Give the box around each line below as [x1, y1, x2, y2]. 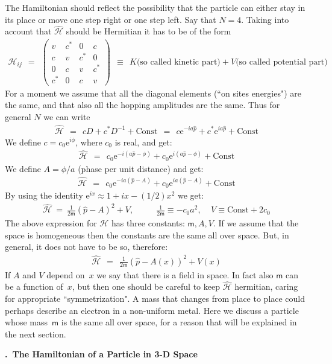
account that [5, 25, 52, 37]
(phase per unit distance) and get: [78, 162, 204, 174]
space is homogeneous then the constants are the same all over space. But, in [5, 228, 289, 241]
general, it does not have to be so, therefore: [5, 240, 168, 253]
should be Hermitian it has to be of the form [66, 25, 231, 37]
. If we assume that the [213, 217, 299, 229]
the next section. [5, 327, 66, 340]
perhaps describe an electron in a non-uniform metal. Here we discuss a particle [5, 304, 299, 316]
